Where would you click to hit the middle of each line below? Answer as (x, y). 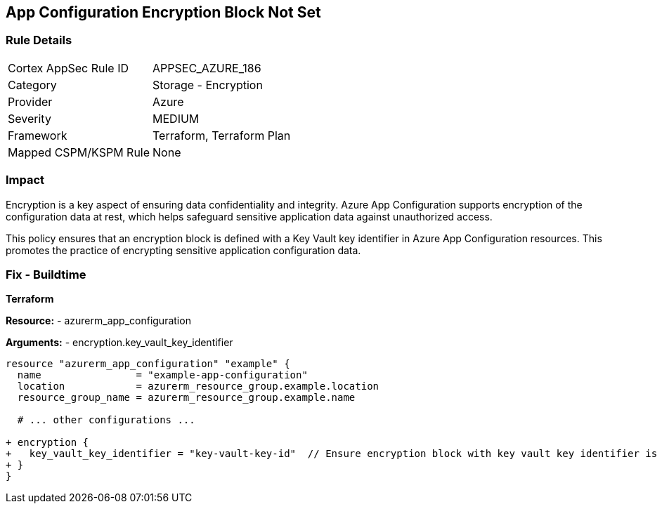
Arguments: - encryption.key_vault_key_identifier (119, 343)
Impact (25, 180)
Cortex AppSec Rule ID (69, 68)
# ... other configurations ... (106, 420)
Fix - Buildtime (46, 274)
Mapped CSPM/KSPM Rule (79, 152)
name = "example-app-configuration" (162, 375)
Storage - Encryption (208, 85)
